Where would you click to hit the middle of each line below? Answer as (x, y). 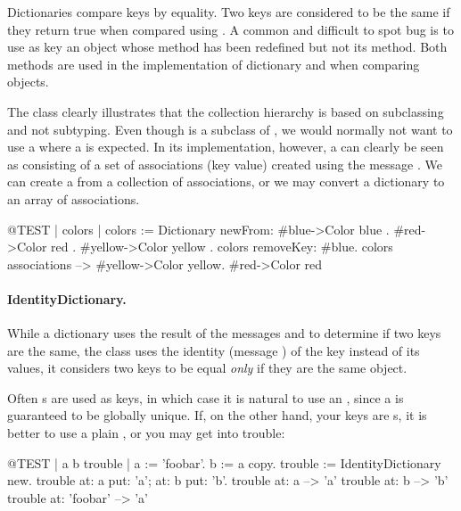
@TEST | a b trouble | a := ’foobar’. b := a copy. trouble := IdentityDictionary (224, 462)
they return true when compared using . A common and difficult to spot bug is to (230, 29)
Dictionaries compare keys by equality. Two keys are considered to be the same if (229, 12)
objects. (28, 82)
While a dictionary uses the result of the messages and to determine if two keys (224, 333)
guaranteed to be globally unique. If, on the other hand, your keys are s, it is (217, 415)
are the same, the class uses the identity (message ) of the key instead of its (214, 350)
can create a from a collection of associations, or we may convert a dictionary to (226, 181)
